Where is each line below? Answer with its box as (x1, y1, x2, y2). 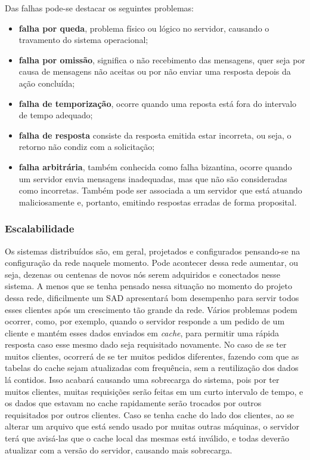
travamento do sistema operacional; (18, 33, 148, 46)
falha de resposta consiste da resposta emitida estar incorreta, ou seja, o (18, 128, 292, 141)
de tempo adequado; (18, 109, 93, 121)
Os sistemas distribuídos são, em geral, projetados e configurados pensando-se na (5, 244, 300, 257)
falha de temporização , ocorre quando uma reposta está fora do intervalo (18, 97, 297, 109)
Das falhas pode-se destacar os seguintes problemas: (5, 2, 194, 14)
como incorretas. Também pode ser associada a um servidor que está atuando (18, 184, 302, 197)
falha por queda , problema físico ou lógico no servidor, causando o (18, 22, 269, 34)
